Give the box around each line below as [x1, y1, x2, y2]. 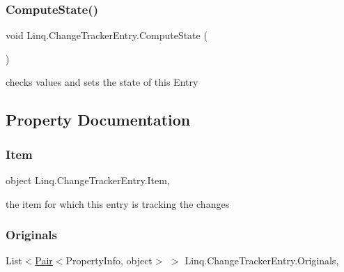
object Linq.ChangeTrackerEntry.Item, [6, 173, 170, 187]
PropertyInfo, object [65, 253, 153, 268]
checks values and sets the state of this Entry [6, 75, 198, 89]
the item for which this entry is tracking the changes [6, 196, 230, 211]
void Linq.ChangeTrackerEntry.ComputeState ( [6, 28, 208, 43]
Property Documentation [6, 109, 191, 130]
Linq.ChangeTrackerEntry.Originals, [185, 253, 339, 268]
